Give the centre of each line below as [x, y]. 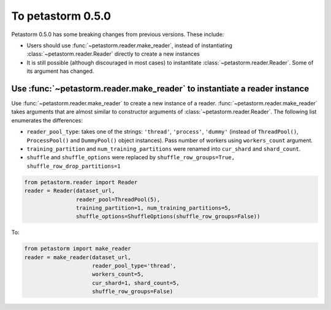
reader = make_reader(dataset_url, [78, 257]
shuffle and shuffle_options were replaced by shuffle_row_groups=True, [131, 157]
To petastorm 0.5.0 [61, 16]
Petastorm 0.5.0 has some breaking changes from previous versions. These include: [118, 34]
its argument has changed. [60, 71]
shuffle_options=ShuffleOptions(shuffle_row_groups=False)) [168, 217]
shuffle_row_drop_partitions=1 [74, 166]
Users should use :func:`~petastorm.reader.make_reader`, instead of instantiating [130, 45]
